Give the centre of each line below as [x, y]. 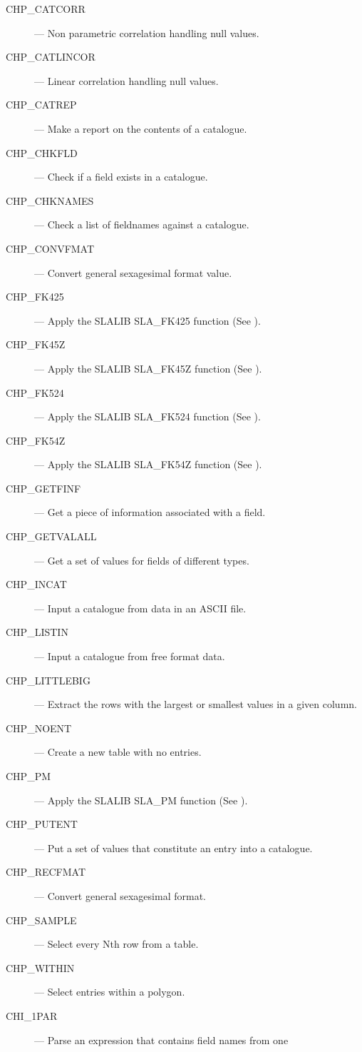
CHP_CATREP [41, 105]
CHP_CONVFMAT [50, 248]
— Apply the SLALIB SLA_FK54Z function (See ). [148, 464]
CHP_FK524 [35, 392]
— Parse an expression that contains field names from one [161, 1040]
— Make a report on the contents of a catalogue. [141, 128]
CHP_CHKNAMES [50, 200]
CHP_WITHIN [40, 967]
